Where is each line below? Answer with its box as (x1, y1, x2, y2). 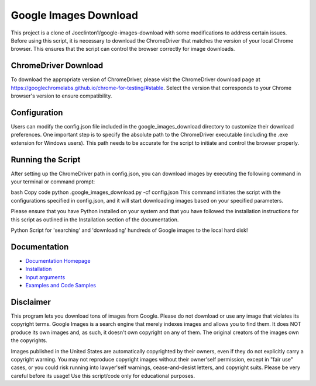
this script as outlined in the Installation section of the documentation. (11, 216, 179, 223)
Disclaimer (11, 297, 51, 307)
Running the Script (11, 155, 81, 165)
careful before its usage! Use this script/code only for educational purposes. (11, 372, 195, 379)
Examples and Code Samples (25, 282, 97, 289)
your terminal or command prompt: (11, 178, 95, 185)
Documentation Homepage (25, 257, 91, 264)
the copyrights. (11, 337, 48, 344)
